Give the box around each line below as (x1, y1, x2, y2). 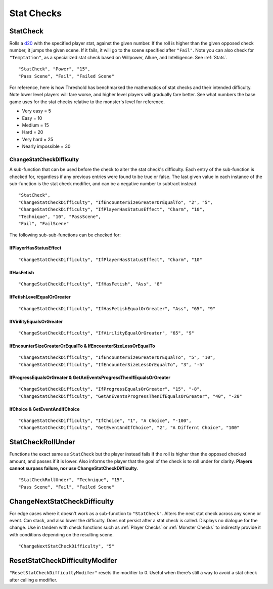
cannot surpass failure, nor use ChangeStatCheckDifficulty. (9, 466, 139, 471)
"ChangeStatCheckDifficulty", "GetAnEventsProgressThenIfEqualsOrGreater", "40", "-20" (18, 393, 243, 399)
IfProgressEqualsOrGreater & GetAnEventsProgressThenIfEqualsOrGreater (9, 374, 170, 381)
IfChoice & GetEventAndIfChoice (9, 406, 80, 412)
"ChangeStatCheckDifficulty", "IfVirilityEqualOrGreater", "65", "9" (18, 330, 195, 336)
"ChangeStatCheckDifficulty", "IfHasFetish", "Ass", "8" (18, 281, 163, 287)
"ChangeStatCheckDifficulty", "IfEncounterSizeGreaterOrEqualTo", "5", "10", (18, 355, 216, 360)
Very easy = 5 (22, 108, 52, 114)
